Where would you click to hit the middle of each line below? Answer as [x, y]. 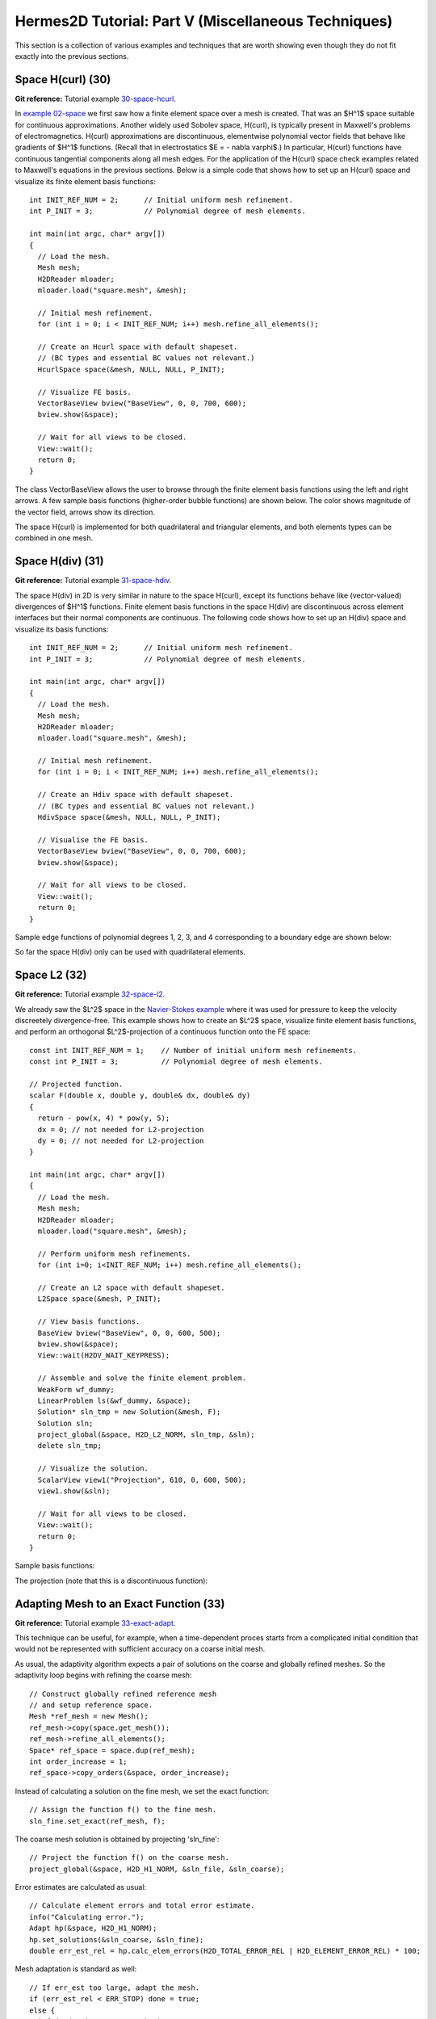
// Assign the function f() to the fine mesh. [123, 1810]
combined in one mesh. [54, 538]
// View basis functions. [89, 1322]
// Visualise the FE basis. [93, 840]
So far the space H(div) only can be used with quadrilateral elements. [130, 952]
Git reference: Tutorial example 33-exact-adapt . [95, 1622]
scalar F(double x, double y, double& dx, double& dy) [140, 1096]
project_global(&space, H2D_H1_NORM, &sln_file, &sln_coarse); [157, 1869]
